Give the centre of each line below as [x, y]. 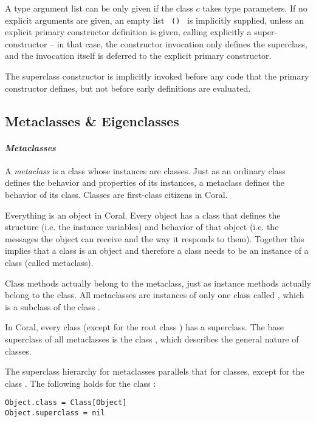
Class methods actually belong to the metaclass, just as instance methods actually [158, 283]
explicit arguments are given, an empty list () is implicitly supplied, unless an [155, 20]
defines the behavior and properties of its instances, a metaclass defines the [145, 182]
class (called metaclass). [49, 262]
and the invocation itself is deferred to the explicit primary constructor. [138, 56]
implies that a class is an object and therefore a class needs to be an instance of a [157, 250]
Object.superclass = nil [55, 413]
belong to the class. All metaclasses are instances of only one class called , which [155, 295]
